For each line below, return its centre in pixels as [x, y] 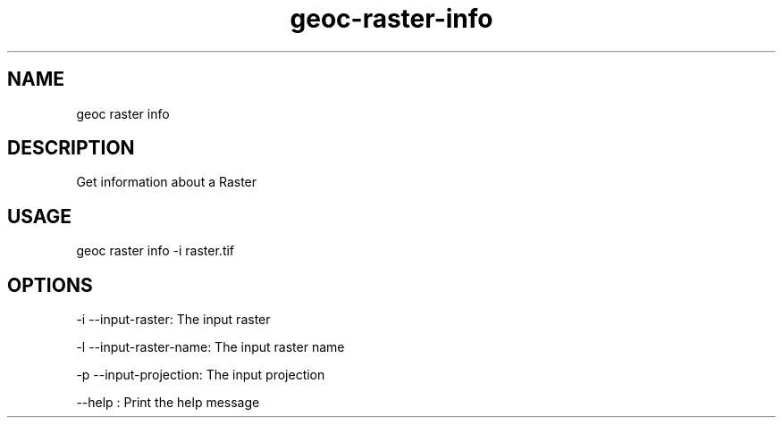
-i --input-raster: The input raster [173, 320]
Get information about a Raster [167, 182]
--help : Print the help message [168, 403]
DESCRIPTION [71, 148]
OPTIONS [50, 285]
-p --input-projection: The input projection [201, 375]
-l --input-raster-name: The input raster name [210, 347]
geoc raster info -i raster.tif [156, 251]
